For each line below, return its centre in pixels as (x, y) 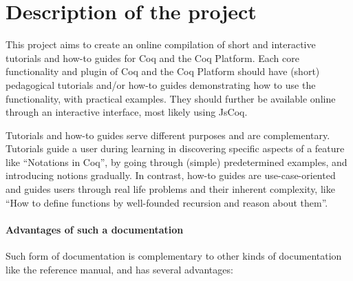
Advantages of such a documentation (95, 229)
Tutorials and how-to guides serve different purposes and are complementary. (168, 135)
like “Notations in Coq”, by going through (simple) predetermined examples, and (176, 162)
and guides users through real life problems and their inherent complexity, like (170, 189)
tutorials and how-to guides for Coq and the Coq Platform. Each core (152, 58)
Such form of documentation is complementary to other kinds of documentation (174, 256)
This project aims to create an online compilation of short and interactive (161, 44)
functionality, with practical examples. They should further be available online (171, 98)
